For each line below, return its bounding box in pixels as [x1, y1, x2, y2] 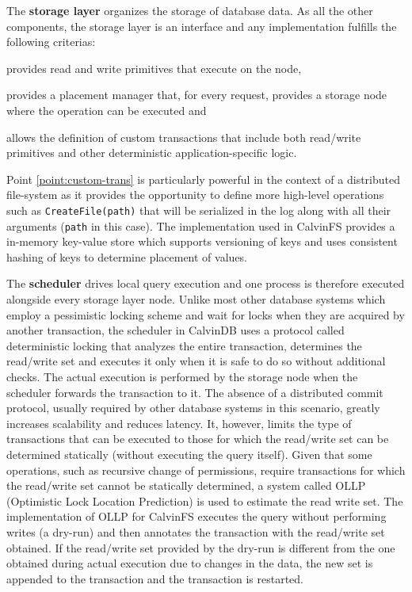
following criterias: [6, 33, 96, 50]
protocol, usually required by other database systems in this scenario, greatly [6, 399, 380, 416]
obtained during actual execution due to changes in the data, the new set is [6, 555, 373, 571]
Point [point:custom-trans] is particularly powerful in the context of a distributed [6, 170, 401, 187]
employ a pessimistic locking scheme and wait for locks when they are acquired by [6, 306, 405, 323]
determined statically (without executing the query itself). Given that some [6, 445, 372, 462]
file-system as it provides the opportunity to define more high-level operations [6, 186, 384, 203]
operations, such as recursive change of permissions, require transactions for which [6, 461, 406, 478]
